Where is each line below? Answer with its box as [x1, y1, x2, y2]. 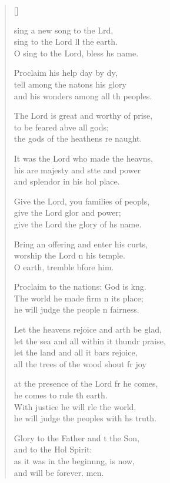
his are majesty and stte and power [14, 163, 141, 176]
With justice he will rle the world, [14, 400, 136, 412]
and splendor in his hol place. [14, 175, 120, 187]
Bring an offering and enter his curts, [14, 237, 148, 250]
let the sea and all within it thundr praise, [14, 334, 166, 347]
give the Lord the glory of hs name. [14, 217, 142, 230]
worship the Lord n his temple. [14, 249, 125, 261]
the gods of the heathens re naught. [14, 132, 142, 145]
